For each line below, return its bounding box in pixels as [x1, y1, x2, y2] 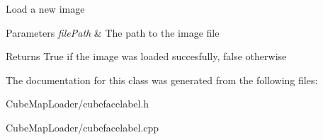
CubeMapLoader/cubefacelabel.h [6, 96, 149, 111]
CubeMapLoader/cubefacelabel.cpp [6, 119, 159, 134]
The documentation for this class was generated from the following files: [6, 72, 318, 87]
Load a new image [6, 1, 85, 16]
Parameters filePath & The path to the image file [6, 25, 220, 40]
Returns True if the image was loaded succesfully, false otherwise [6, 49, 287, 64]
